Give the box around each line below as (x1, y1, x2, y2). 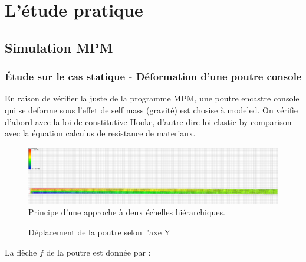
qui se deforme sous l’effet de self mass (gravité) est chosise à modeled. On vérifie (5, 103, 298, 116)
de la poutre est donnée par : (46, 245, 151, 258)
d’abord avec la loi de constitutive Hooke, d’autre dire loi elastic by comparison (5, 115, 292, 127)
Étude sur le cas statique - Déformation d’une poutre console (5, 69, 302, 84)
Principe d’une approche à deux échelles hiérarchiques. (28, 206, 225, 218)
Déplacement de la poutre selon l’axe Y (28, 226, 171, 238)
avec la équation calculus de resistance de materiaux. (5, 127, 196, 139)
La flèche (5, 245, 37, 258)
